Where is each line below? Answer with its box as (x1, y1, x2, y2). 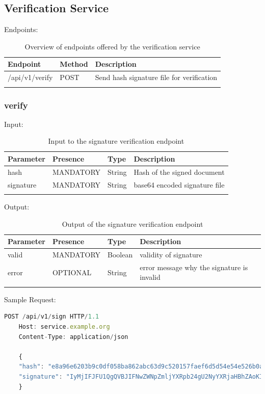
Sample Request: (4, 294, 56, 304)
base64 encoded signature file (134, 179, 225, 190)
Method (60, 59, 88, 69)
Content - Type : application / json (18, 333, 128, 340)
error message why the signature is (140, 261, 248, 272)
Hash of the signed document (134, 166, 225, 177)
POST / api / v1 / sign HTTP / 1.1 (4, 313, 99, 321)
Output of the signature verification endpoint (62, 218, 203, 229)
